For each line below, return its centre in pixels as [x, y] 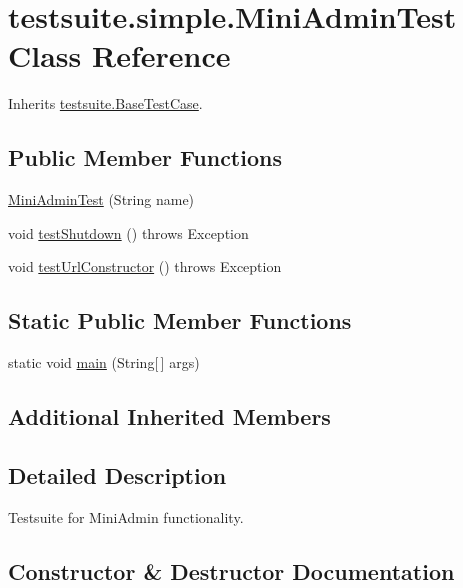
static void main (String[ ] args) [104, 362]
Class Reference [119, 55]
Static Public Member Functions [180, 320]
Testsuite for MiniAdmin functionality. [126, 516]
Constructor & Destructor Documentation [231, 570]
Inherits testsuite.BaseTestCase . [105, 103]
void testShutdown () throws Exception [128, 232]
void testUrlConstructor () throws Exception [145, 266]
